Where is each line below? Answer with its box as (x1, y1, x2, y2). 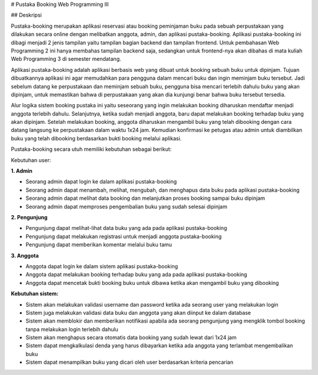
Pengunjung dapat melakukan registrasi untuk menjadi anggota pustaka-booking (25, 233, 222, 240)
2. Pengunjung (11, 213, 48, 221)
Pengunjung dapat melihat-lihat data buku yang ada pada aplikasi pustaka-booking (25, 225, 227, 232)
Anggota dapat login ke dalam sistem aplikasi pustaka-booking (25, 262, 178, 269)
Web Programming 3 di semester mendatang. (11, 55, 121, 63)
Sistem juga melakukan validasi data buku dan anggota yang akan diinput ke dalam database (25, 309, 251, 316)
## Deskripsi (11, 12, 42, 19)
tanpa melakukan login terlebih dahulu (25, 325, 119, 333)
